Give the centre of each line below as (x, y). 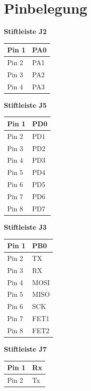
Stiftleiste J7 (25, 349)
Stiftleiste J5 (25, 105)
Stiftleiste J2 (25, 31)
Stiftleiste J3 (25, 227)
